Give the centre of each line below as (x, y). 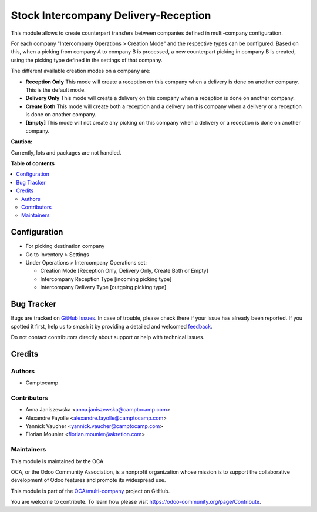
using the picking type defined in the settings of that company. (87, 60)
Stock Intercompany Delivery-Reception (111, 15)
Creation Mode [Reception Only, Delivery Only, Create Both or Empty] (124, 271)
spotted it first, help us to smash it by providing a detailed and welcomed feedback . (112, 326)
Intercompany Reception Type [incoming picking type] (106, 279)
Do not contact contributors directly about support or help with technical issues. (108, 337)
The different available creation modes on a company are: (81, 71)
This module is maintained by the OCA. (58, 461)
